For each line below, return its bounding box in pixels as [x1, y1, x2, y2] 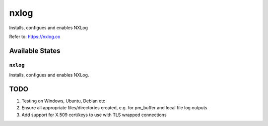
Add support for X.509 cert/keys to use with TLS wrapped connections [21, 112, 167, 118]
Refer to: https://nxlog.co [9, 34, 61, 40]
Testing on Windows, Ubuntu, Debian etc [21, 98, 106, 104]
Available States [9, 46, 61, 55]
